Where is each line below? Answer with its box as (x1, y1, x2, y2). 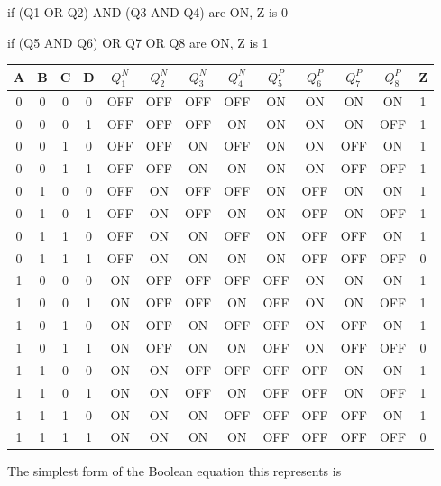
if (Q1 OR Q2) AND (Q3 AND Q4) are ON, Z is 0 (7, 3, 289, 21)
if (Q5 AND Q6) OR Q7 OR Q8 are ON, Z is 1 (7, 32, 269, 51)
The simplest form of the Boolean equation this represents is (7, 462, 342, 481)
